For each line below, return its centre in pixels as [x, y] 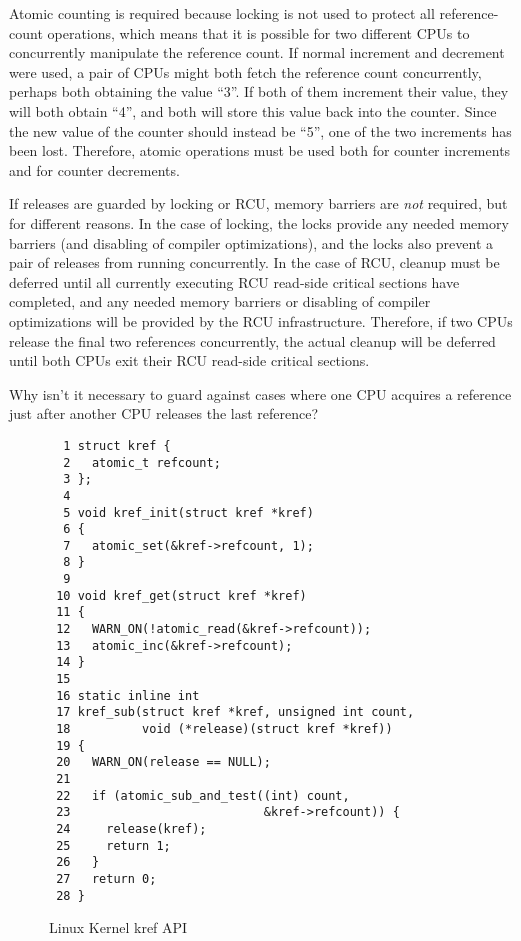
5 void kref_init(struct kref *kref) [188, 512]
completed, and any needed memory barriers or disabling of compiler [220, 301]
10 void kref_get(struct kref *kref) [181, 595]
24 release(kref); [131, 828]
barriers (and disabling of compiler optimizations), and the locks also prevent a [251, 242]
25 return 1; [113, 845]
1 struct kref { [117, 445]
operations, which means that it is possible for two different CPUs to [258, 32]
